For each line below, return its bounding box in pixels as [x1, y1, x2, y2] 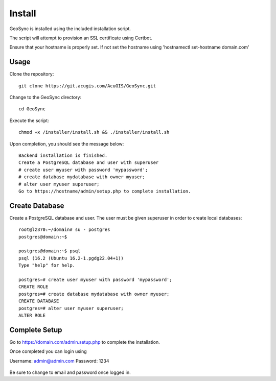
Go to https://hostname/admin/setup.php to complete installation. [18, 188, 191, 194]
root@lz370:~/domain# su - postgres [18, 227, 110, 232]
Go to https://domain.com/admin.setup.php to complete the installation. [9, 339, 160, 345]
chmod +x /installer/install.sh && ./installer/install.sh [18, 129, 170, 135]
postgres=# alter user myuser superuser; [18, 305, 124, 311]
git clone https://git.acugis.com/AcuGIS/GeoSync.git [18, 83, 156, 89]
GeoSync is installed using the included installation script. [9, 26, 131, 32]
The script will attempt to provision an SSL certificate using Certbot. [9, 35, 153, 41]
